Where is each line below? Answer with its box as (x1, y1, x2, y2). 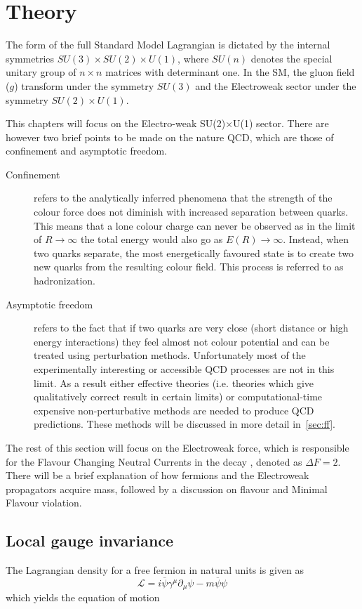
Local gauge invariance (6, 530, 174, 551)
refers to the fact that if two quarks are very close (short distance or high (34, 320, 349, 335)
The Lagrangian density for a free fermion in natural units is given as (6, 563, 304, 577)
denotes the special (250, 51, 333, 65)
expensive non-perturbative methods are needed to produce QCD (34, 402, 314, 417)
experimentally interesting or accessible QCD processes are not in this (34, 362, 335, 376)
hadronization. (34, 273, 95, 288)
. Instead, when (283, 232, 349, 247)
